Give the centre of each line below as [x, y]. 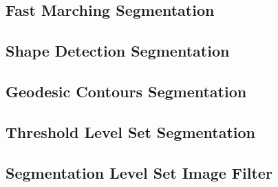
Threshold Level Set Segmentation [131, 131]
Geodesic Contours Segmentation [126, 91]
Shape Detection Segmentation [118, 51]
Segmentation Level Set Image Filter [139, 172]
